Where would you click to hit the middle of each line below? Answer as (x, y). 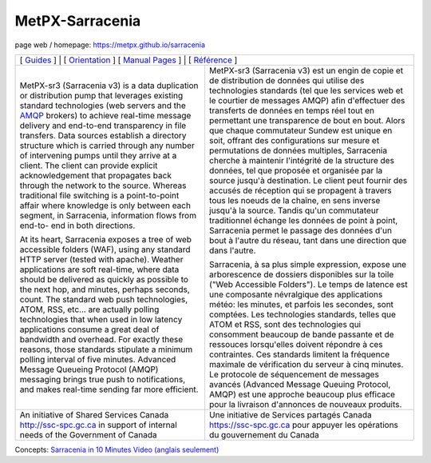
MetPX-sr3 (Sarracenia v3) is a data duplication (109, 86)
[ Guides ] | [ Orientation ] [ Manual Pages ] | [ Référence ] (129, 60)
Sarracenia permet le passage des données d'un (301, 230)
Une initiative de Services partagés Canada (290, 414)
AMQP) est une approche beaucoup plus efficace (302, 394)
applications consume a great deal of (89, 329)
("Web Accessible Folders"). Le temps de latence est (308, 284)
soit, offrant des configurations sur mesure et (294, 140)
